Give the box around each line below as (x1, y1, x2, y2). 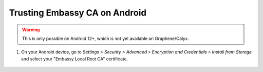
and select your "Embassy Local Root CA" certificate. (21, 56, 128, 62)
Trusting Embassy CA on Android (9, 7, 147, 18)
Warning (22, 27, 40, 33)
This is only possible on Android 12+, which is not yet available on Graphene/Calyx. (22, 36, 189, 41)
